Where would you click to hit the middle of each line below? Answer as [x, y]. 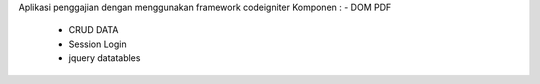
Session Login [97, 44]
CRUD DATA [93, 30]
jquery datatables [104, 58]
